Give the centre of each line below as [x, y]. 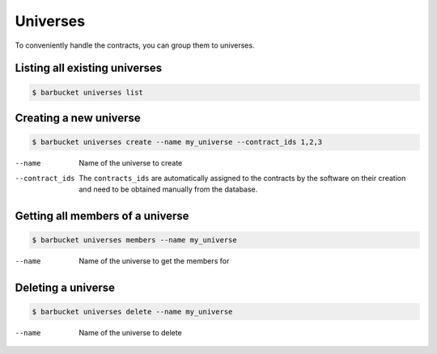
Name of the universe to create [131, 163]
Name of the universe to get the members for [154, 261]
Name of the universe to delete [130, 332]
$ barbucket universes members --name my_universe [135, 240]
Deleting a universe [65, 287]
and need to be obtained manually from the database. [168, 189]
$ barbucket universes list [87, 92]
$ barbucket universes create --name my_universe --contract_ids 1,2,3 [177, 142]
